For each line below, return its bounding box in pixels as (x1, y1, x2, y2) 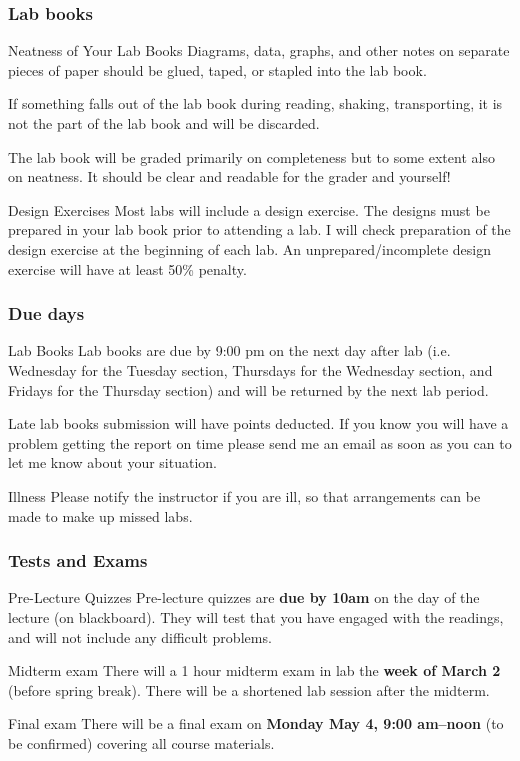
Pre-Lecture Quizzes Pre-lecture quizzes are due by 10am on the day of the (8, 587, 480, 608)
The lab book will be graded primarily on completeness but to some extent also (8, 146, 495, 167)
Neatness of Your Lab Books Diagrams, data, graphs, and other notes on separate (8, 40, 510, 61)
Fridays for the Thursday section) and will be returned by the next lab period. (8, 379, 489, 400)
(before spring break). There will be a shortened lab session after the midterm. (8, 679, 490, 700)
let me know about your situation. (8, 452, 217, 473)
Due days (8, 301, 85, 326)
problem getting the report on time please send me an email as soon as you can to (8, 432, 512, 453)
